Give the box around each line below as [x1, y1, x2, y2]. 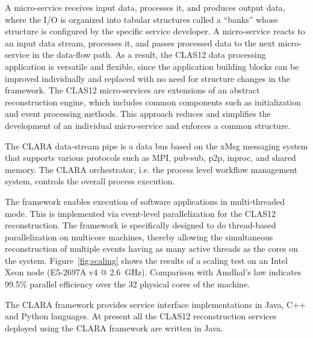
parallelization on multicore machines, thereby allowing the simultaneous [5, 230, 273, 243]
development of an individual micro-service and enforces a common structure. [5, 119, 291, 131]
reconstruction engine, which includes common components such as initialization [5, 95, 302, 108]
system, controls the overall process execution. [5, 175, 175, 187]
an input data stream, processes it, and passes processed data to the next [5, 36, 276, 49]
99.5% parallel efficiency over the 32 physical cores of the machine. [5, 278, 250, 290]
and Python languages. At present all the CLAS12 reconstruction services [5, 310, 277, 322]
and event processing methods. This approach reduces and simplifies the [5, 107, 271, 120]
